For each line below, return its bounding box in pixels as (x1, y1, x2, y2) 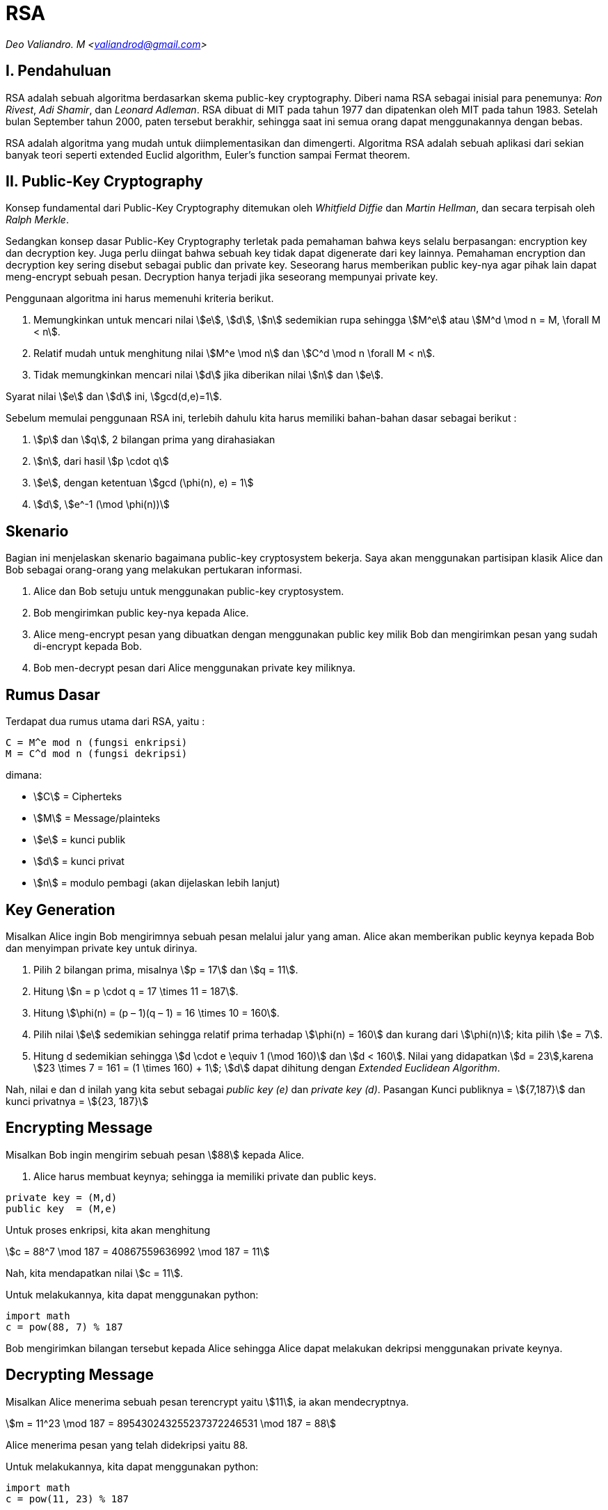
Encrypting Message (6, 1119, 153, 1137)
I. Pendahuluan (6, 62, 111, 80)
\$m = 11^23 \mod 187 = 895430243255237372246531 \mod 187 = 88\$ (6, 1417, 337, 1429)
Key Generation (6, 900, 115, 919)
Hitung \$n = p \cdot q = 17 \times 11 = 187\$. (33, 985, 239, 997)
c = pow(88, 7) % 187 (6, 1321, 123, 1333)
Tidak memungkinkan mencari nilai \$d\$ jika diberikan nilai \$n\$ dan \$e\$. (33, 369, 384, 381)
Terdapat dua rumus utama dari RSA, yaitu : (6, 715, 205, 728)
